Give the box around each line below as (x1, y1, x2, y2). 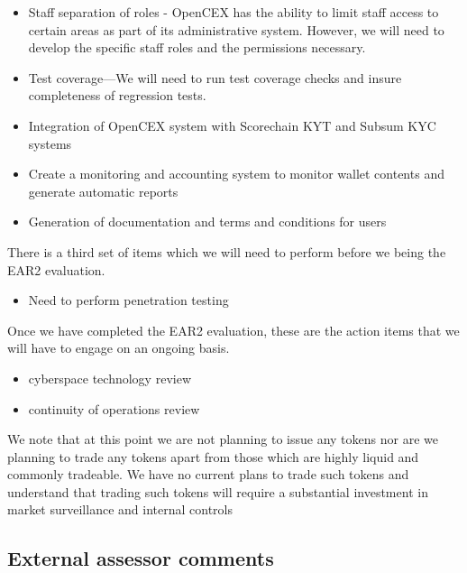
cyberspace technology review (28, 368, 191, 387)
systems (28, 134, 72, 152)
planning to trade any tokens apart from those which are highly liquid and (7, 447, 419, 466)
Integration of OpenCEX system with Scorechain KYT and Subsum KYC (28, 116, 436, 134)
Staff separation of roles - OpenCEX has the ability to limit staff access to (28, 3, 439, 21)
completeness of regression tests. (28, 86, 206, 105)
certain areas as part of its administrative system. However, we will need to (28, 20, 444, 39)
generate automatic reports (28, 181, 179, 200)
